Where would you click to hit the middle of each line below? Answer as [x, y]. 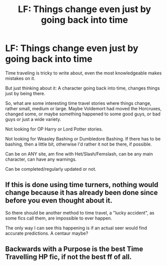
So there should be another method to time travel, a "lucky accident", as [80, 213]
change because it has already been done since [81, 193]
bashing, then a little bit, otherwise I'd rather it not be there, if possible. [78, 144]
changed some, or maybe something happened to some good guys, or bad [83, 114]
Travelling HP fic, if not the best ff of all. [68, 257]
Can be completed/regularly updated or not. [51, 169]
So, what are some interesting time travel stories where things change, [78, 103]
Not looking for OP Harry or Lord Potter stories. [54, 129]
